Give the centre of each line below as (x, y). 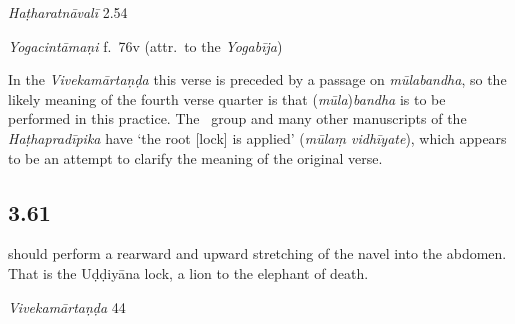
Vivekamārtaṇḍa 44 (67, 306)
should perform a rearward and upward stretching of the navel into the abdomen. (257, 253)
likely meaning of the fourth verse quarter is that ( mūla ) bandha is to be (227, 98)
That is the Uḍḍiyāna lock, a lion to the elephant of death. (188, 272)
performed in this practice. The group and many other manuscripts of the (237, 118)
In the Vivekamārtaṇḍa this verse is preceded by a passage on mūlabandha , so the (257, 79)
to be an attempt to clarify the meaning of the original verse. (195, 157)
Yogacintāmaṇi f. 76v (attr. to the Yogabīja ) (145, 45)
